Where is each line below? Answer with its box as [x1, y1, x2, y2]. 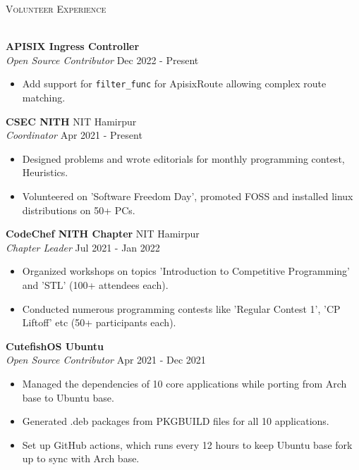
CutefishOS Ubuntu [6, 338, 104, 353]
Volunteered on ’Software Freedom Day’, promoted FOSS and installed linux [22, 189, 353, 203]
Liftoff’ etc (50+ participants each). [22, 315, 176, 330]
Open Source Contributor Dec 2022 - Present [6, 52, 199, 67]
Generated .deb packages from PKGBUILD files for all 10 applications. [22, 414, 329, 428]
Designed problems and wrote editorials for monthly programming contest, [22, 151, 345, 166]
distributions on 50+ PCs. [22, 202, 135, 217]
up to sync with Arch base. [22, 451, 140, 466]
